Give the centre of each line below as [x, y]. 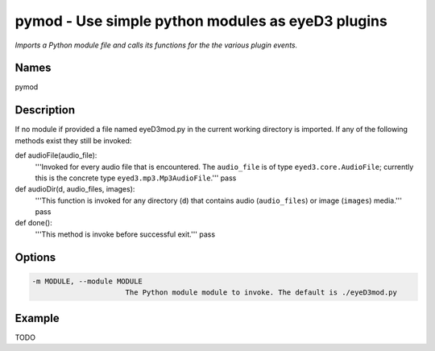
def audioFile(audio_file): [56, 155]
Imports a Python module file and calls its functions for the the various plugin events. [156, 45]
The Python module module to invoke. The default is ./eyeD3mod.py [261, 293]
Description [45, 110]
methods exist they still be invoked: [73, 140]
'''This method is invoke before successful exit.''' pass [125, 234]
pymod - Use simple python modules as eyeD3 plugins [201, 21]
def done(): [33, 223]
